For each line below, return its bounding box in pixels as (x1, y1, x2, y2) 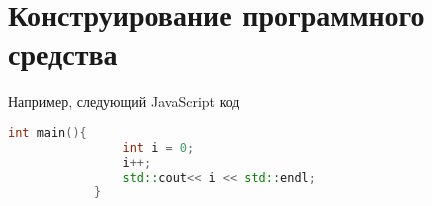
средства (8, 33, 118, 74)
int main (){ (8, 125, 87, 140)
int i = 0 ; (122, 140, 195, 155)
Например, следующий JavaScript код (8, 91, 240, 112)
